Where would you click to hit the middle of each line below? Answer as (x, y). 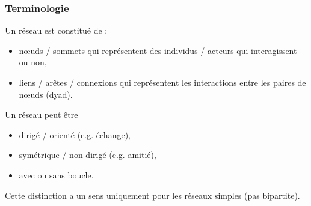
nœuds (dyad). (46, 94)
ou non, (33, 62)
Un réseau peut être (42, 114)
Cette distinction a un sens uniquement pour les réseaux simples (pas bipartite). (152, 195)
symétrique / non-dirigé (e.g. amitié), (88, 155)
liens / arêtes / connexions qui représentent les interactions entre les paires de (162, 82)
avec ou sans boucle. (56, 174)
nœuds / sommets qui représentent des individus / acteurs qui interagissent (158, 50)
